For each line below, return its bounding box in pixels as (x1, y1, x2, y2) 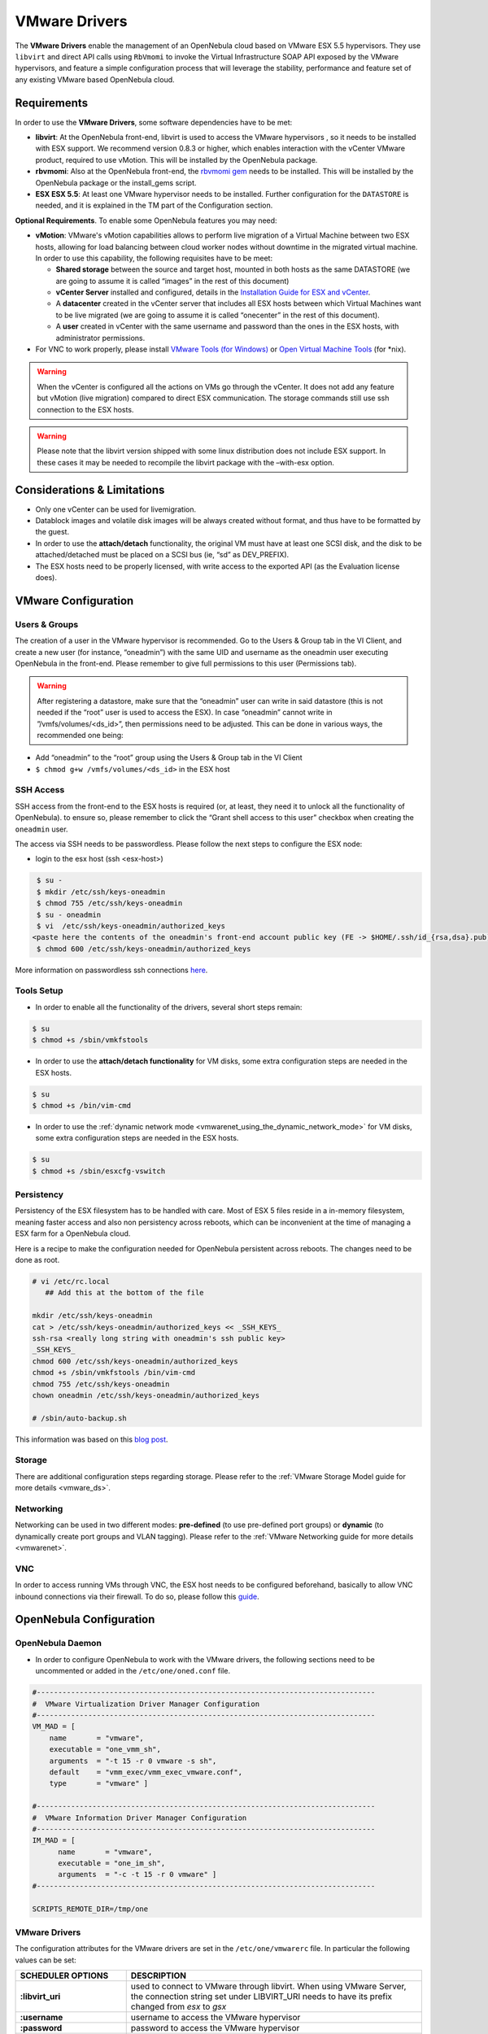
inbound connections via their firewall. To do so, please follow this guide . (15, 1591, 259, 1601)
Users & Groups (15, 618, 79, 630)
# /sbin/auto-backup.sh (32, 1413, 128, 1423)
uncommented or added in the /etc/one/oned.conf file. (35, 1666, 231, 1676)
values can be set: (15, 1955, 76, 1965)
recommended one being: (37, 730, 124, 740)
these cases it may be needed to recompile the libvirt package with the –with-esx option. (37, 457, 335, 467)
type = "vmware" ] (49, 1779, 149, 1788)
